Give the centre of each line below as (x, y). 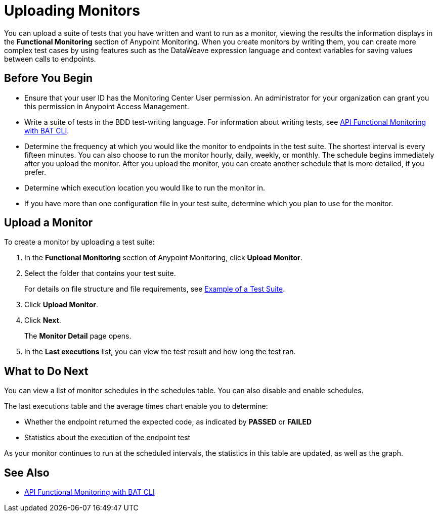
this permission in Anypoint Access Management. (107, 106)
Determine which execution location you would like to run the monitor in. (145, 187)
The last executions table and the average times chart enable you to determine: (136, 406)
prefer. (35, 172)
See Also (27, 473)
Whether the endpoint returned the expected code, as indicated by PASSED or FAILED (168, 422)
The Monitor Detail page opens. (78, 336)
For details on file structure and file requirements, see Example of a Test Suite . (155, 289)
